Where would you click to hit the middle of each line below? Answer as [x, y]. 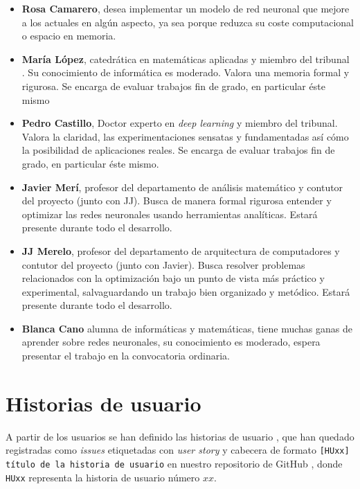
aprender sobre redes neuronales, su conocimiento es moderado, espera [171, 342]
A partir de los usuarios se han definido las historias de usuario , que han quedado [180, 436]
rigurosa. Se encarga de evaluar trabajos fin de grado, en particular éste [173, 86]
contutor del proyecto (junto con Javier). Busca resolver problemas [163, 264]
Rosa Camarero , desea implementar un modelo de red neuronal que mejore [186, 8]
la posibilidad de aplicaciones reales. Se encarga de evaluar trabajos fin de [178, 150]
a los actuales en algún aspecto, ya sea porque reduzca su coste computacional [188, 22]
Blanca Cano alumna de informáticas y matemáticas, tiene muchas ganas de [187, 328]
